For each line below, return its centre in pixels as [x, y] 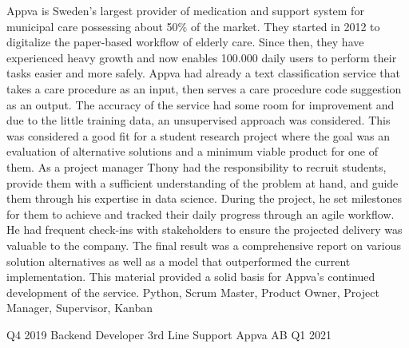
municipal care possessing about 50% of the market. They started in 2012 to [193, 26]
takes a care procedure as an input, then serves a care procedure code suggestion [204, 88]
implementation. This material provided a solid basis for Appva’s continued [191, 277]
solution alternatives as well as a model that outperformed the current [179, 261]
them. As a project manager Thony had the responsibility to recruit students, [197, 166]
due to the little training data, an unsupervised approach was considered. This [199, 120]
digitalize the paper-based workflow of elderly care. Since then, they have [185, 42]
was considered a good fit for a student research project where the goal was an [199, 135]
